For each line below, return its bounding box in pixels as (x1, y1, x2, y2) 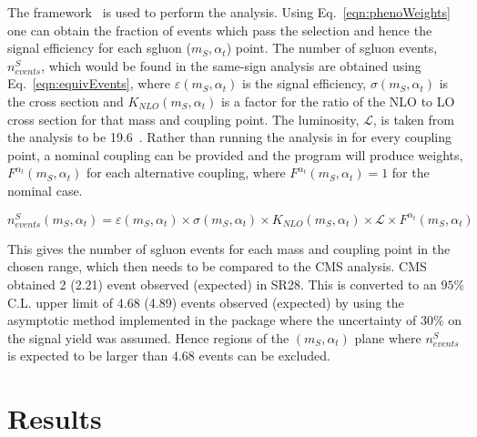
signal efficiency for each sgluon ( (7, 38, 192, 57)
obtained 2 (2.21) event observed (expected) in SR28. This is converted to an (7, 274, 437, 293)
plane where (354, 328, 421, 347)
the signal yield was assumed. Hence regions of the (7, 328, 289, 347)
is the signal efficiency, (242, 74, 367, 93)
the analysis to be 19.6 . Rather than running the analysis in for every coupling (7, 127, 452, 147)
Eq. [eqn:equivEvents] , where (7, 74, 171, 93)
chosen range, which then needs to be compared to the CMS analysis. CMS (7, 257, 427, 276)
